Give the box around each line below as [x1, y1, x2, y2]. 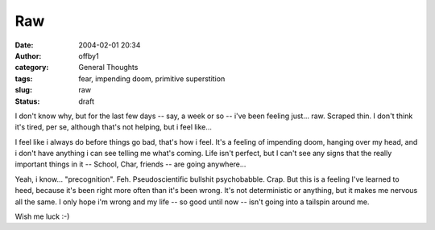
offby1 [78, 51, 100, 60]
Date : [14, 40, 34, 50]
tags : [14, 73, 33, 84]
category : [14, 63, 49, 72]
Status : [14, 97, 40, 106]
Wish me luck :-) [14, 212, 70, 221]
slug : [14, 85, 32, 95]
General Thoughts [78, 63, 139, 72]
